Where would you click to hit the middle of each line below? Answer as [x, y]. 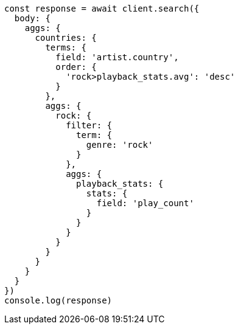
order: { [76, 67]
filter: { [89, 125]
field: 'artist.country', [117, 57]
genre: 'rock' [120, 145]
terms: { [66, 47]
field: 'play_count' [145, 203]
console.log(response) [58, 300]
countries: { [66, 38]
